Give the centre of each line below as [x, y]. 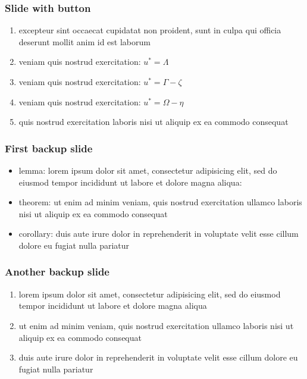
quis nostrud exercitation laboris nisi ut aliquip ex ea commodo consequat [153, 122]
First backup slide [49, 148]
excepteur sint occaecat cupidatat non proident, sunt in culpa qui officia [150, 30]
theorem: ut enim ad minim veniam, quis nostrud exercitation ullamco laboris [160, 202]
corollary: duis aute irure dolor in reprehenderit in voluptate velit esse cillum [159, 234]
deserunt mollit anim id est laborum [84, 41]
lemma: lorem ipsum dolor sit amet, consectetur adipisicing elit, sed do [148, 170]
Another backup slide [57, 272]
